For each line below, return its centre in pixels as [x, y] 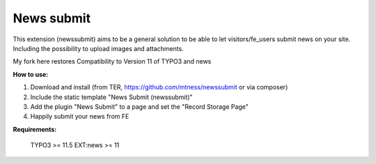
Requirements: [35, 129]
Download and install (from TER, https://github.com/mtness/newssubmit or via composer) [159, 87]
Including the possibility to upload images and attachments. [98, 48]
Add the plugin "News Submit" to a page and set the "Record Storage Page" [139, 106]
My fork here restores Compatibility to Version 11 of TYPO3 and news [112, 61]
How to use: [31, 74]
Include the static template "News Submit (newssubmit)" [111, 97]
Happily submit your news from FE [80, 117]
